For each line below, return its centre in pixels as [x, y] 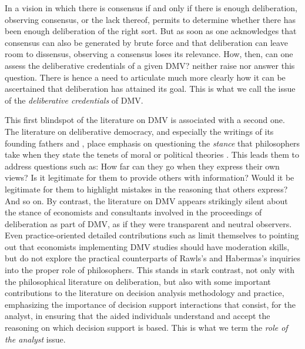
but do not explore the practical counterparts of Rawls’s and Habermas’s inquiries [152, 258]
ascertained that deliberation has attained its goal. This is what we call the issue [150, 89]
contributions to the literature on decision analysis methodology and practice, [145, 293]
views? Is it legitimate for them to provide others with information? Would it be [150, 177]
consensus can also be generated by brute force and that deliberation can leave [146, 42]
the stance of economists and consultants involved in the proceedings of [133, 212]
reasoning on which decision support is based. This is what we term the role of [146, 328]
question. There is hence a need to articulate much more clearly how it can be [145, 77]
